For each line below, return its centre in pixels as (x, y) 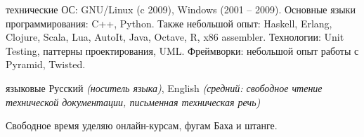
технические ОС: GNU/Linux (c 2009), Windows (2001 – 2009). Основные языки (181, 9)
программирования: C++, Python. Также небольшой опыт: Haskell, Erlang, (169, 23)
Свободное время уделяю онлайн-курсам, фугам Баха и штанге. (142, 125)
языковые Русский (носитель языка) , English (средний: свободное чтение (164, 87)
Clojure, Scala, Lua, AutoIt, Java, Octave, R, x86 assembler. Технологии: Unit (175, 37)
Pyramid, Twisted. (46, 64)
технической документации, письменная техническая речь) (133, 102)
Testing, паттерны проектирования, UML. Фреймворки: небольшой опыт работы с (182, 50)
